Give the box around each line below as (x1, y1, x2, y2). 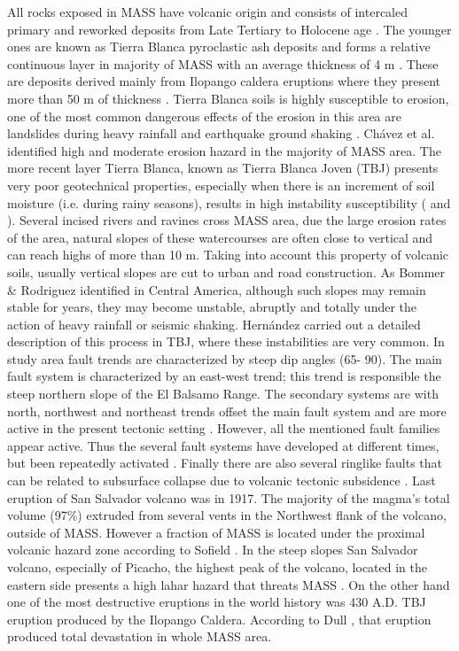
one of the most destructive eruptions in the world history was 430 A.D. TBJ (7, 593, 426, 611)
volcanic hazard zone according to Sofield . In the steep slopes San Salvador (7, 540, 418, 559)
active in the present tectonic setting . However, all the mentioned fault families (7, 419, 440, 438)
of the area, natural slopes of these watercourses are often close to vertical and (7, 228, 433, 246)
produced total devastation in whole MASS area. (7, 627, 272, 646)
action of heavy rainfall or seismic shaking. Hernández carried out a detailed (7, 314, 421, 333)
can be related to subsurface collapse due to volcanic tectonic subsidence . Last (7, 471, 436, 490)
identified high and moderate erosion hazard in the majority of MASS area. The (7, 141, 441, 159)
